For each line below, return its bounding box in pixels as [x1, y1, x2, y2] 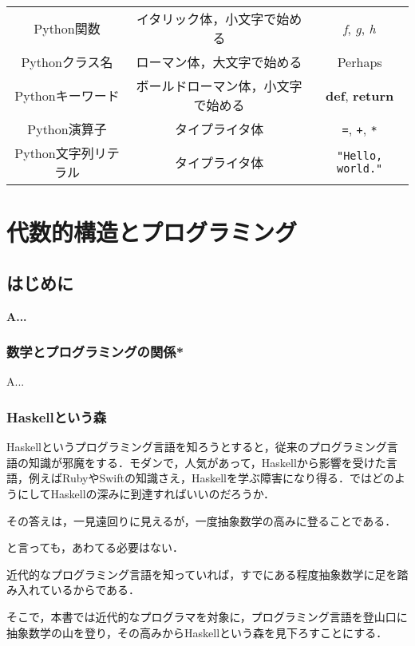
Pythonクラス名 [21, 53, 113, 71]
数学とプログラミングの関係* [6, 342, 184, 362]
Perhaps [337, 52, 382, 71]
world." [336, 162, 383, 175]
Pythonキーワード [14, 86, 120, 105]
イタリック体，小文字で [136, 10, 277, 28]
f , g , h [343, 18, 376, 38]
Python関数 [34, 19, 101, 38]
